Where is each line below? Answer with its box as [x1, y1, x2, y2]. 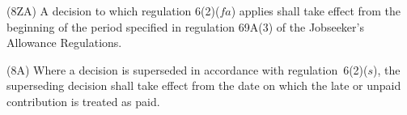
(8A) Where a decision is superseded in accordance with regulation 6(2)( [6, 61, 368, 78]
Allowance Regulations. [6, 34, 122, 51]
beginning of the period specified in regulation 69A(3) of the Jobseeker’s [6, 18, 364, 35]
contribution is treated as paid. [6, 92, 160, 109]
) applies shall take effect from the [231, 2, 401, 19]
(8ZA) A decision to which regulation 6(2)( [6, 2, 220, 19]
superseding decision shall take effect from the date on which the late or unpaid [6, 77, 401, 94]
